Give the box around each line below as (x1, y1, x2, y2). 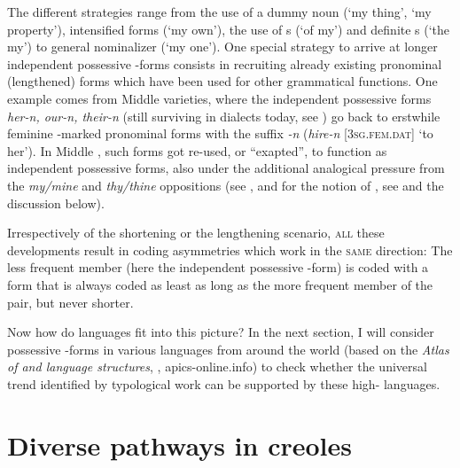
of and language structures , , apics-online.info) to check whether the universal (7, 357, 427, 376)
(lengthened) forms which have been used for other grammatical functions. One (7, 72, 438, 90)
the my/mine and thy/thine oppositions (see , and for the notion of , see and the (7, 175, 444, 194)
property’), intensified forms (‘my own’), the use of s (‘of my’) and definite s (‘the (7, 19, 450, 38)
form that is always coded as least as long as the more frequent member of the (7, 275, 433, 293)
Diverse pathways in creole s (7, 426, 352, 463)
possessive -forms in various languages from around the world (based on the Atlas (7, 339, 449, 358)
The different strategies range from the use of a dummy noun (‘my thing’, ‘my (7, 3, 432, 20)
